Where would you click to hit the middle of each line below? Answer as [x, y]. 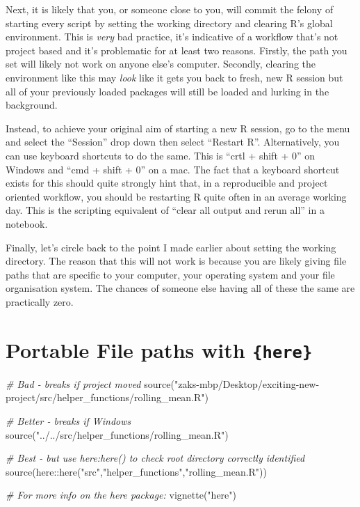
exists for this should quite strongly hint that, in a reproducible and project [167, 183]
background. [32, 105]
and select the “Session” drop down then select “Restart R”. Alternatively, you [173, 142]
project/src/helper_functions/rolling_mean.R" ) [107, 397]
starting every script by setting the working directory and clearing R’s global [169, 23]
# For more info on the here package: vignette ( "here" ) [121, 495]
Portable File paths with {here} [159, 349]
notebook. [27, 223]
